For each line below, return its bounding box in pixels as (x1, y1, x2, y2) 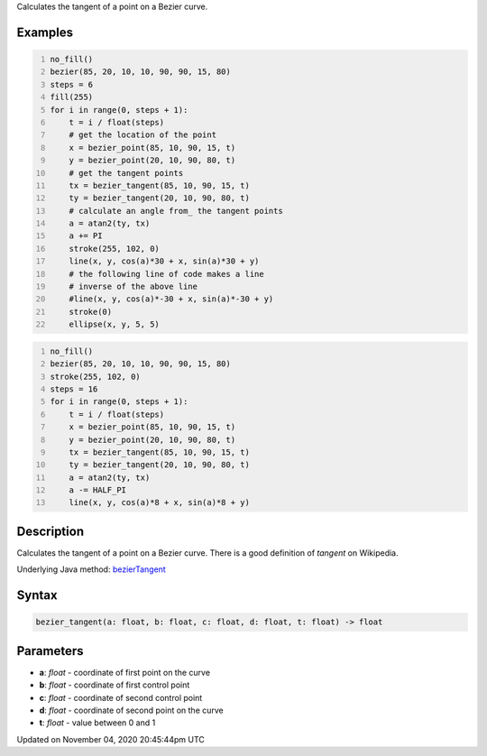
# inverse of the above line (69, 281, 198, 292)
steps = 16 (50, 383, 98, 394)
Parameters (16, 643, 84, 659)
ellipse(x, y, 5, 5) (69, 319, 160, 329)
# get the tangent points (69, 168, 184, 178)
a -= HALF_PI (69, 485, 126, 495)
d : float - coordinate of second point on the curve (39, 705, 225, 716)
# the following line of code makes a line (69, 269, 265, 279)
